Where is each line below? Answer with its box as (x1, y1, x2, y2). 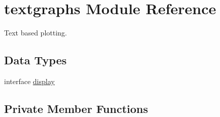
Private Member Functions (4, 100, 148, 116)
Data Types (4, 52, 67, 68)
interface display (4, 75, 55, 86)
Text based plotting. (4, 27, 67, 38)
